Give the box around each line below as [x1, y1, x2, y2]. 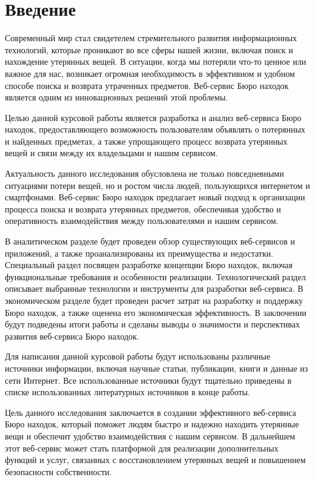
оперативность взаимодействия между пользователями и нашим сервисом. [5, 214, 279, 227]
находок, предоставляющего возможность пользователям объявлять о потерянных [5, 123, 305, 136]
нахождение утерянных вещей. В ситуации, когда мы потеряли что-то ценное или [5, 55, 307, 68]
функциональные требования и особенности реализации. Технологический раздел [5, 270, 306, 283]
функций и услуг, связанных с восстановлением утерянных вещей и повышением [5, 453, 306, 466]
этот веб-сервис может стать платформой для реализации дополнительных [5, 441, 279, 454]
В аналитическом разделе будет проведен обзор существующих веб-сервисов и [5, 235, 296, 248]
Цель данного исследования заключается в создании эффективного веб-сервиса [5, 406, 296, 418]
